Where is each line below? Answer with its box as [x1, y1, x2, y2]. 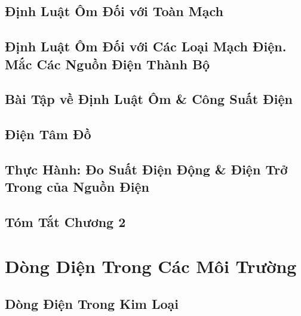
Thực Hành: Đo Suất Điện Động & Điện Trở [5, 159, 288, 178]
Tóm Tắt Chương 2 [5, 213, 126, 231]
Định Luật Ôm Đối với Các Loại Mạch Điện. [5, 37, 287, 56]
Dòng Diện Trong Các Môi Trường [5, 253, 297, 278]
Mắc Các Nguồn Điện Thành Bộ [5, 54, 210, 73]
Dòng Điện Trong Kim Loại [5, 294, 179, 313]
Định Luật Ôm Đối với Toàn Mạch [5, 2, 223, 20]
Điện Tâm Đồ [5, 125, 91, 143]
